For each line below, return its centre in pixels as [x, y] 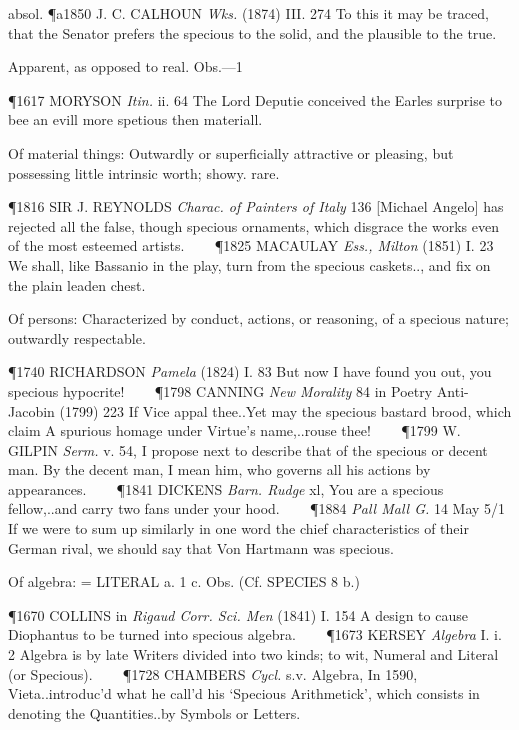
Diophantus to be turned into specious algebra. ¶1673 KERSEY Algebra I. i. [255, 634]
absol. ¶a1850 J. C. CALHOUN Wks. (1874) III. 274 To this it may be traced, [248, 13]
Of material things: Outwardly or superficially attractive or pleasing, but [231, 152]
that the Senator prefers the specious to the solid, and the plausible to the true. [252, 32]
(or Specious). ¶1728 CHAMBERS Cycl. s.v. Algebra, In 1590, [213, 673]
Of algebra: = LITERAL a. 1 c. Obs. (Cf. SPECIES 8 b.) [184, 581]
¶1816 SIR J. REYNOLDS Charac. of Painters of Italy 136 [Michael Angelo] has [256, 206]
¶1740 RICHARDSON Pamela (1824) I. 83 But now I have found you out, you [250, 371]
